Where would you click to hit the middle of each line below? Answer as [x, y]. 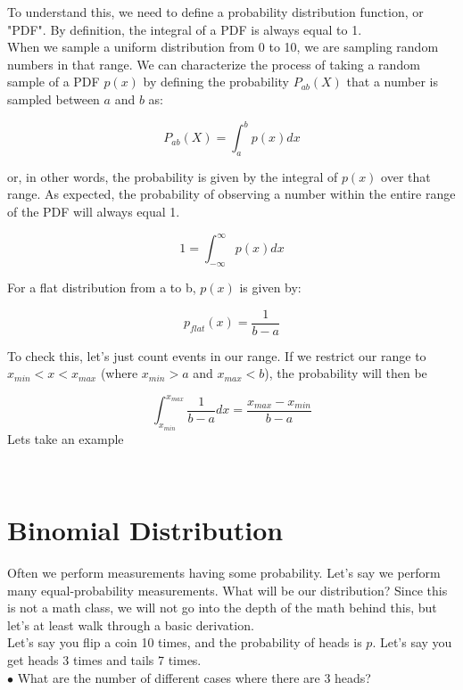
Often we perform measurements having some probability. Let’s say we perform [224, 573]
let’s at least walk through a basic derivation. [131, 624]
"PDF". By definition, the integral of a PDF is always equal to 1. [185, 29]
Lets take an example [66, 438]
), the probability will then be [346, 373]
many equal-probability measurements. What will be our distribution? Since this [227, 590]
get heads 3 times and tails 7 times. [104, 660]
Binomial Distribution [145, 530]
